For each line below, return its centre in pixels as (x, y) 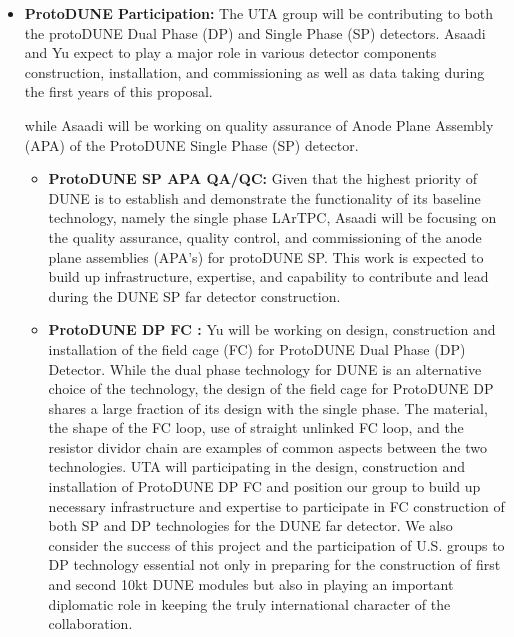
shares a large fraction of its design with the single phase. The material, (268, 407)
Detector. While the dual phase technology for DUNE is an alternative (265, 368)
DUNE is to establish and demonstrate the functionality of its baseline (264, 197)
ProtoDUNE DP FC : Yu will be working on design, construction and (272, 329)
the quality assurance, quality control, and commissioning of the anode (265, 236)
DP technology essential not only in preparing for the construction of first (274, 564)
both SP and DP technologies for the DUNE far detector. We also (250, 525)
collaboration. (90, 623)
